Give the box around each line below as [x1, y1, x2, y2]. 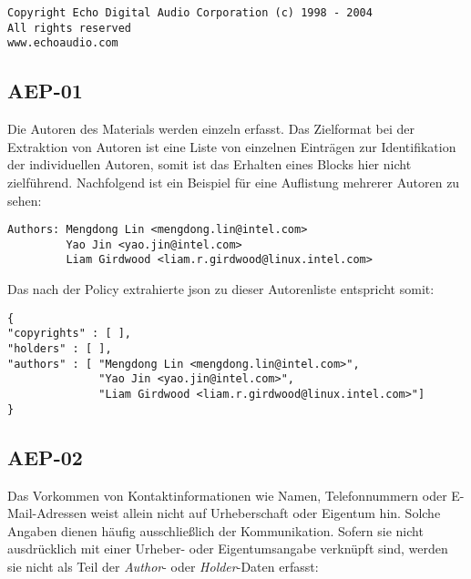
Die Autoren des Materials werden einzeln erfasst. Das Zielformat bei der [7, 119, 415, 138]
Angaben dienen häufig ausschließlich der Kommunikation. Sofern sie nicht [7, 521, 424, 540]
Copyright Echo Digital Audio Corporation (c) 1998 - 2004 [7, 6, 373, 19]
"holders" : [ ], [7, 342, 112, 356]
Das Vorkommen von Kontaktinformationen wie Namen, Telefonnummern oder [7, 485, 447, 504]
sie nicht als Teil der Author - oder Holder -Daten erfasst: [7, 556, 319, 575]
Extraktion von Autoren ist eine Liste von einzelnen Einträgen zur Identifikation [7, 137, 456, 156]
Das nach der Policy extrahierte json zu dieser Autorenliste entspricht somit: [7, 279, 435, 299]
